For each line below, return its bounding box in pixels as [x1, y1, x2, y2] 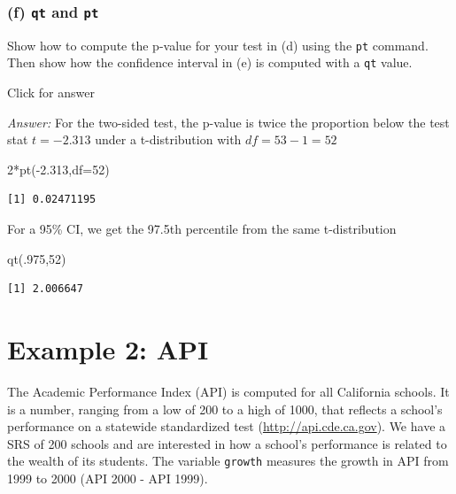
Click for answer [7, 83, 95, 102]
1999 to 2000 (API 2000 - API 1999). [7, 469, 208, 487]
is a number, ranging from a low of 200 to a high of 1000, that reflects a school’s [7, 399, 443, 418]
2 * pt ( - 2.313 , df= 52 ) [7, 159, 110, 178]
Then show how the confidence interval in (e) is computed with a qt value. [7, 53, 413, 72]
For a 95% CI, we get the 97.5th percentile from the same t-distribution [7, 220, 397, 238]
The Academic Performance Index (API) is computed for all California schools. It [7, 382, 450, 400]
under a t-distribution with [95, 130, 242, 149]
